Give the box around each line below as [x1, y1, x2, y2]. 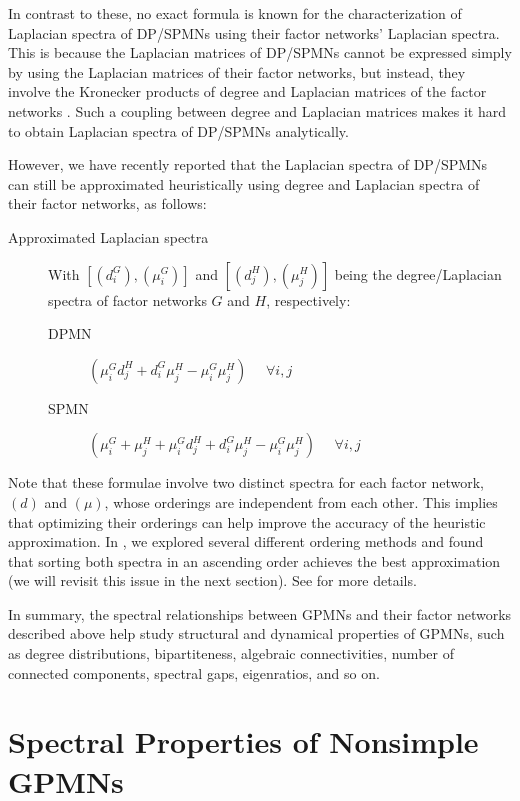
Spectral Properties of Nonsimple [8, 721, 479, 762]
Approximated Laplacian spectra [8, 226, 209, 247]
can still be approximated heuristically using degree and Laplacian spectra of [8, 173, 480, 194]
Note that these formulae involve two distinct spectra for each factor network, [8, 472, 484, 493]
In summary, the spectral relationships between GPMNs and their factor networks [8, 603, 512, 624]
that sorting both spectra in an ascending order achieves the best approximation [8, 550, 501, 571]
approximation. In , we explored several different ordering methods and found [8, 531, 484, 552]
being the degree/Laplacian [334, 263, 502, 284]
